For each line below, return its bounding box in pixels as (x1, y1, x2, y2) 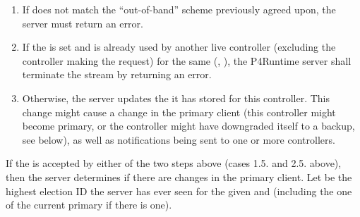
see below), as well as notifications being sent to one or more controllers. (22, 132, 335, 147)
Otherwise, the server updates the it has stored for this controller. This (22, 90, 330, 105)
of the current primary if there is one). (6, 197, 172, 212)
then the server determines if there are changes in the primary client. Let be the (6, 169, 352, 184)
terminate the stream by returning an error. (22, 67, 212, 82)
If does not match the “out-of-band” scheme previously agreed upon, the (22, 2, 336, 16)
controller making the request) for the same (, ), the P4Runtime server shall (22, 53, 352, 68)
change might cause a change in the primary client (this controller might (22, 104, 336, 119)
